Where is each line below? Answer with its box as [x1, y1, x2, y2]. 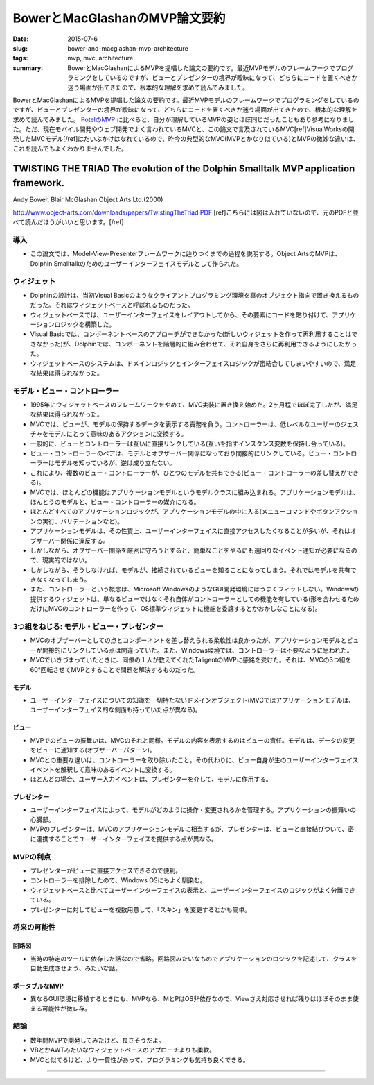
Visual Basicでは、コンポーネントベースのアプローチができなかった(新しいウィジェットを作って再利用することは [30, 330, 352, 338]
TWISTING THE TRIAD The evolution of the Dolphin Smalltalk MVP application [12, 162, 355, 174]
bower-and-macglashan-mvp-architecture [67, 44, 188, 52]
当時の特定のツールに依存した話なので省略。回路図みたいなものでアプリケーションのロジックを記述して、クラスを [30, 954, 357, 963]
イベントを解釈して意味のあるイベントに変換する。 [30, 765, 176, 773]
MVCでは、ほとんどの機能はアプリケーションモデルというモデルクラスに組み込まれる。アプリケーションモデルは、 [30, 488, 359, 496]
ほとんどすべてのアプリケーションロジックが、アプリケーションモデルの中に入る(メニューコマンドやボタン [30, 507, 335, 516]
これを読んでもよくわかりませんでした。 [12, 144, 128, 153]
